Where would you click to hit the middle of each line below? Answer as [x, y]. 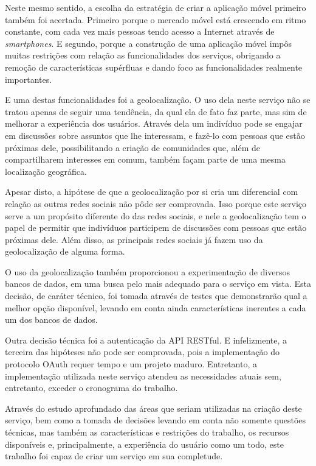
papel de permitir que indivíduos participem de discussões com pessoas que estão [156, 228]
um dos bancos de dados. [51, 319]
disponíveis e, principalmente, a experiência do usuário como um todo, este [144, 444]
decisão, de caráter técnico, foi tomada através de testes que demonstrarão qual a [156, 296]
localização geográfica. [46, 171]
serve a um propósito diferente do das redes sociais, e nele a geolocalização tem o [156, 215]
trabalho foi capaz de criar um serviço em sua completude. [114, 456]
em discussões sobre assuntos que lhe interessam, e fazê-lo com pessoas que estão [155, 135]
